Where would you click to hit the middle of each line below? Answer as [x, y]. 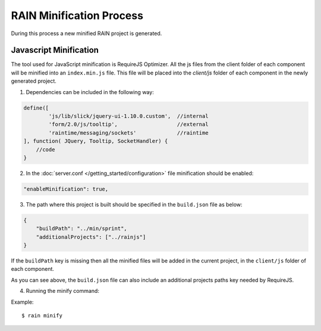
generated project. [34, 81]
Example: [22, 302]
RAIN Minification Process [77, 15]
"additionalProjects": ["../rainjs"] [91, 237]
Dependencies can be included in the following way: [90, 92]
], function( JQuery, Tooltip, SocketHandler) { [96, 141]
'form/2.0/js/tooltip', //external [128, 124]
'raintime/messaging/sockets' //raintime [128, 133]
